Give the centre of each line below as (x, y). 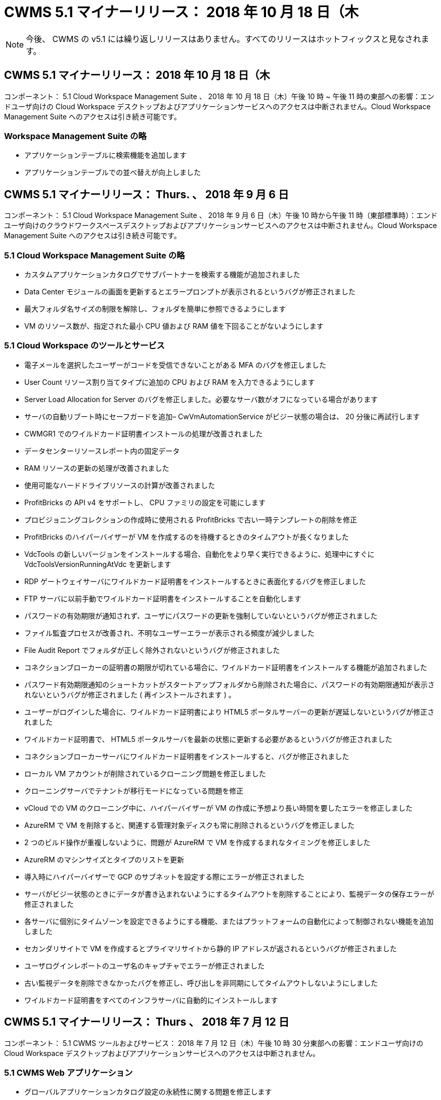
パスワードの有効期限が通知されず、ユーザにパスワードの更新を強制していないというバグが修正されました (201, 615)
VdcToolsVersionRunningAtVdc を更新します (98, 564)
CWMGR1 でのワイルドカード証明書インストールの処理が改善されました (144, 433)
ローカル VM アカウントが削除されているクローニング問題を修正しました (145, 773)
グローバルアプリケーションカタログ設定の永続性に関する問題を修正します (148, 1092)
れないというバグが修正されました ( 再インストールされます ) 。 (130, 694)
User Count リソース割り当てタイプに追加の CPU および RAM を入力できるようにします (170, 382)
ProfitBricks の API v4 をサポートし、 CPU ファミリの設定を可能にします (145, 502)
